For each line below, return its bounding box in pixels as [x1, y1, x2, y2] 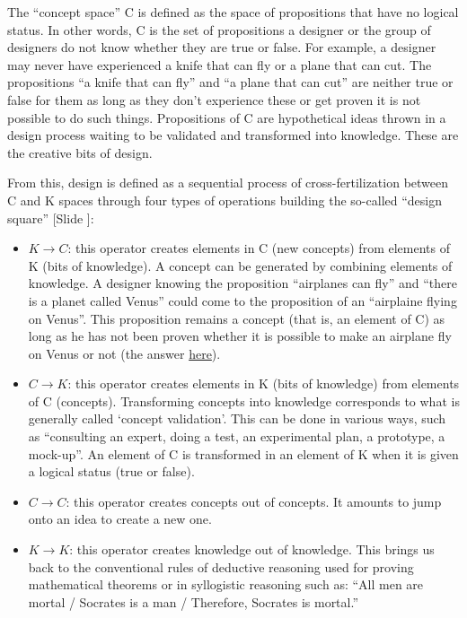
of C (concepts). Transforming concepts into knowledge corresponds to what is [28, 391, 460, 410]
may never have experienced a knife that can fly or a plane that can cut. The [7, 55, 432, 74]
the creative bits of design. [7, 143, 153, 161]
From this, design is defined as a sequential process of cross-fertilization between [7, 173, 449, 192]
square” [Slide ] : [7, 208, 94, 227]
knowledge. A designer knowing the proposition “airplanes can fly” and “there [28, 274, 457, 292]
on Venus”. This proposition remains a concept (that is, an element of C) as [28, 309, 445, 327]
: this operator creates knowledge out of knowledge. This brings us [69, 540, 435, 559]
